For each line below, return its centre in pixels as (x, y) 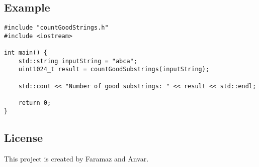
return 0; (35, 103)
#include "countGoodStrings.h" (56, 28)
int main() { (26, 53)
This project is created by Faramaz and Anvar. (76, 158)
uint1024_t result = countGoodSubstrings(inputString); (114, 69)
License (24, 137)
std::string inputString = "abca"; (78, 61)
